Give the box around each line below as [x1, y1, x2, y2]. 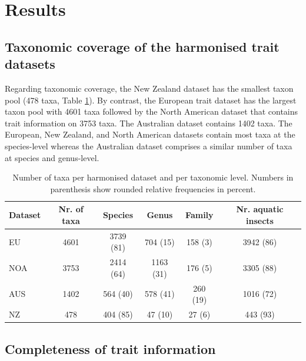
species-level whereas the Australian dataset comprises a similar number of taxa [5, 139, 292, 152]
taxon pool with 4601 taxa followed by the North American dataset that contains [5, 105, 298, 118]
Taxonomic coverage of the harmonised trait [5, 37, 280, 55]
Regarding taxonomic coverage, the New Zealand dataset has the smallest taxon [5, 82, 294, 94]
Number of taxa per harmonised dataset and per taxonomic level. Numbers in [12, 171, 294, 183]
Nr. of [58, 203, 84, 215]
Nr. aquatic [236, 203, 284, 215]
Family [185, 209, 214, 221]
